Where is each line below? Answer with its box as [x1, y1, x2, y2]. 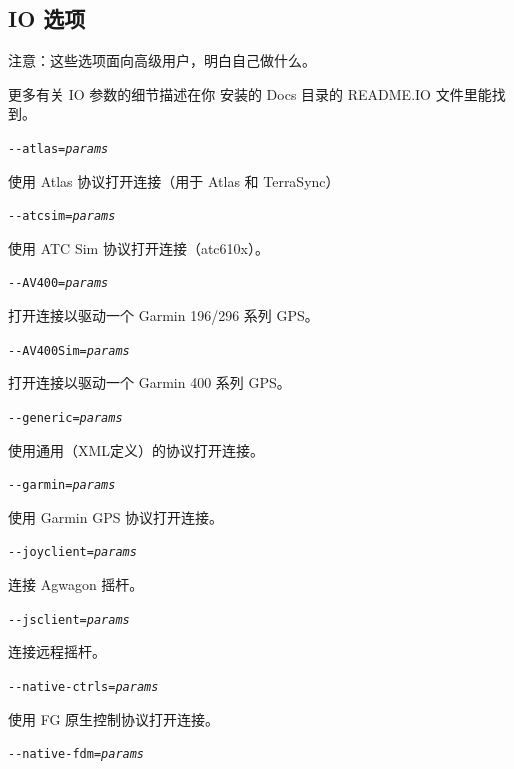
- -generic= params [8, 410, 123, 425]
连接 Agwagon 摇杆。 [8, 574, 144, 595]
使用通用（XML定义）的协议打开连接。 [8, 439, 265, 460]
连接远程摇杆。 [8, 641, 106, 662]
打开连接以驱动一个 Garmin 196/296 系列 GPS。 [8, 305, 319, 326]
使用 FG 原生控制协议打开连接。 [8, 708, 220, 729]
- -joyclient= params [8, 545, 137, 560]
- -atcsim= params [8, 209, 116, 224]
